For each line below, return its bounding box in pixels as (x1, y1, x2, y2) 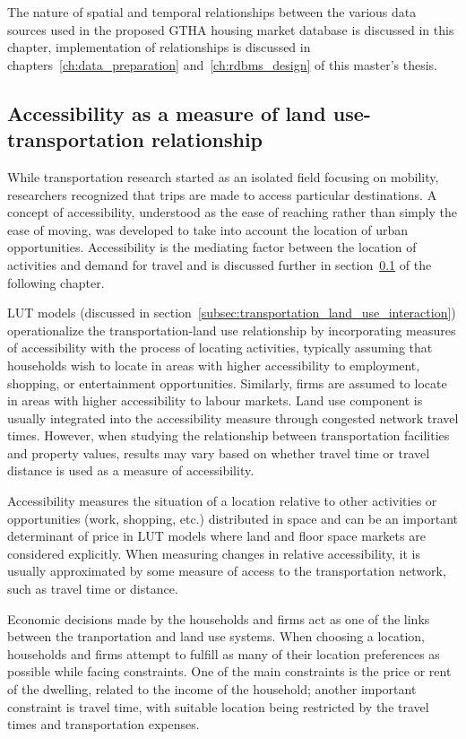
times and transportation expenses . (7, 715, 200, 734)
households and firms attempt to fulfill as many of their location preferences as (7, 644, 440, 663)
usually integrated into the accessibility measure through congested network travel (7, 408, 459, 427)
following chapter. (7, 273, 105, 291)
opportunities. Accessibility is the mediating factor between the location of (7, 238, 417, 256)
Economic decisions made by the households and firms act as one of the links (7, 609, 430, 628)
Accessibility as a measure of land (7, 99, 326, 126)
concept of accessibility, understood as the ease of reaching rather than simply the (7, 203, 457, 222)
